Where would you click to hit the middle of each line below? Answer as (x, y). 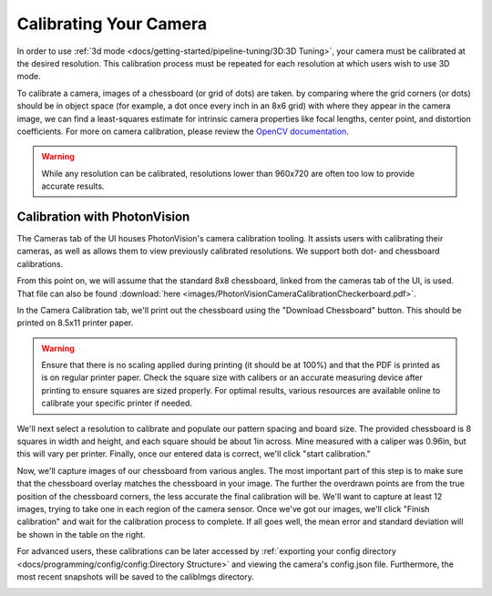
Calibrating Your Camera (112, 24)
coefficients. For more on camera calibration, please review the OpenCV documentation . (183, 131)
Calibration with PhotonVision (103, 216)
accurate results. (73, 186)
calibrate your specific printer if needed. (117, 403)
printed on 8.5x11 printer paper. (75, 323)
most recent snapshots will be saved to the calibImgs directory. (135, 576)
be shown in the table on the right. (81, 534)
